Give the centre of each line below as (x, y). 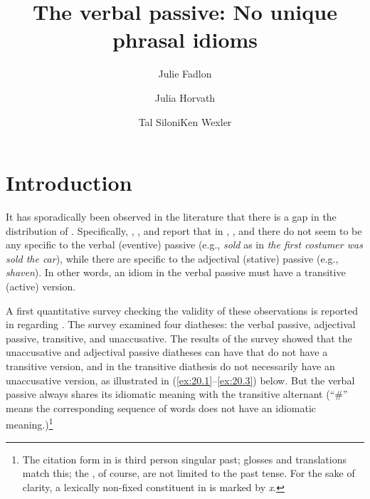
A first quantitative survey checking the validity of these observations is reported (182, 310)
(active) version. (41, 286)
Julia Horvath (185, 97)
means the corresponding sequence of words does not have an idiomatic (161, 408)
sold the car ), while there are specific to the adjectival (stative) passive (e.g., (172, 258)
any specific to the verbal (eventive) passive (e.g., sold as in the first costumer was (184, 245)
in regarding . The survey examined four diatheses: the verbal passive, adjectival (181, 324)
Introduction (69, 183)
